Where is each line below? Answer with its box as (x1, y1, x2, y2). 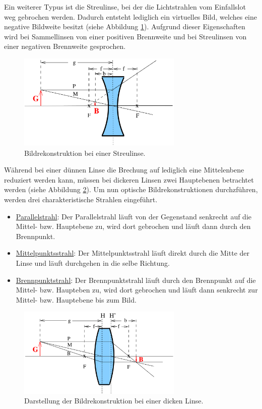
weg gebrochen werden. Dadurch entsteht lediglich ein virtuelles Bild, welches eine (4, 11, 257, 22)
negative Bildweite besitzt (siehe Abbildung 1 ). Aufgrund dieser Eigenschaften (4, 21, 245, 32)
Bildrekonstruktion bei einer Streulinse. (24, 147, 146, 158)
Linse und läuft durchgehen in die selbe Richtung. (16, 257, 170, 268)
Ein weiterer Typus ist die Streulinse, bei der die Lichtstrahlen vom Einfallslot (4, 2, 246, 12)
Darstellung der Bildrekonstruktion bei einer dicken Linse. (24, 395, 204, 406)
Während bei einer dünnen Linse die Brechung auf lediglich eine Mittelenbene (4, 164, 244, 175)
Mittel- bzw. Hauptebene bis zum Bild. (16, 294, 137, 305)
